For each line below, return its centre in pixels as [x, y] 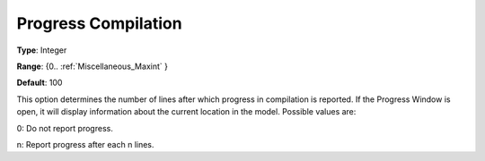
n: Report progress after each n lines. [85, 144]
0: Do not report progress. [65, 128]
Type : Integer [42, 50]
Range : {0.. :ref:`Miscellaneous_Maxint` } [92, 66]
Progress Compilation [100, 23]
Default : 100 [40, 83]
